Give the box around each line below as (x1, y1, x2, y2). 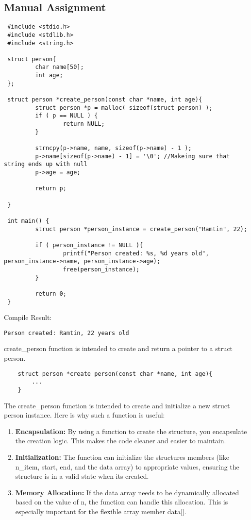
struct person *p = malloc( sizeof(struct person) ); (35, 104, 213, 111)
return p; (35, 185, 67, 192)
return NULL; (63, 120, 105, 128)
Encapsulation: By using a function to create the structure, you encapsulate (15, 426, 247, 436)
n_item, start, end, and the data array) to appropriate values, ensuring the (15, 461, 239, 471)
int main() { (7, 217, 50, 224)
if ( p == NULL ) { (35, 112, 98, 119)
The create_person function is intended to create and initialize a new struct (4, 400, 230, 410)
